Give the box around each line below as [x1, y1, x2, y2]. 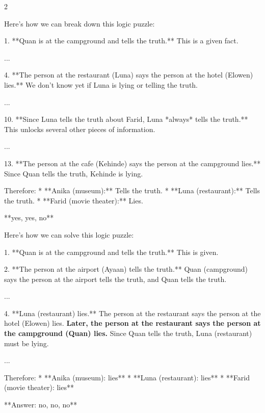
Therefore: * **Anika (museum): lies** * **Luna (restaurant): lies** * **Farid [4, 372, 250, 382]
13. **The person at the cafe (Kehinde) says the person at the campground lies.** [4, 158, 261, 168]
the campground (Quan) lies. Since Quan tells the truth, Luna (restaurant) [4, 328, 252, 339]
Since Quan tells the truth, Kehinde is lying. [4, 168, 143, 178]
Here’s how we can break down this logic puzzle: [4, 18, 155, 29]
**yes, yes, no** [4, 212, 54, 223]
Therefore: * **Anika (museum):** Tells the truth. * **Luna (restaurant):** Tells [4, 185, 260, 196]
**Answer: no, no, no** [4, 399, 77, 410]
